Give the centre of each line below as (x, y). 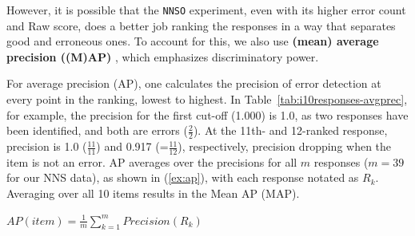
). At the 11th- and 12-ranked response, (290, 130)
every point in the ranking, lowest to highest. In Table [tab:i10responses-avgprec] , (207, 99)
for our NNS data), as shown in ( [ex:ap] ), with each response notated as (183, 177)
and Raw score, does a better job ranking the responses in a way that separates (201, 25)
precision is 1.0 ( (47, 146)
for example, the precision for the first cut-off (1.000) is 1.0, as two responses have (207, 114)
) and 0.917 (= (132, 146)
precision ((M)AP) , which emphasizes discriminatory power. (163, 56)
